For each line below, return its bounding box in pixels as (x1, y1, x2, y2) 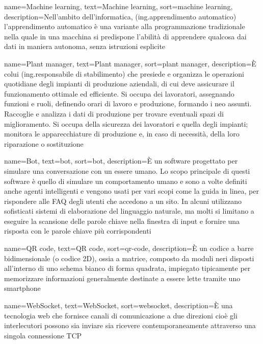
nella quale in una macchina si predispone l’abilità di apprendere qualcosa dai (4, 31, 247, 41)
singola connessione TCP (4, 330, 82, 340)
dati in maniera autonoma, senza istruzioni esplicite (4, 41, 166, 52)
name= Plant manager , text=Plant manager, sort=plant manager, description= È (4, 58, 256, 68)
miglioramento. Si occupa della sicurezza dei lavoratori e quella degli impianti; (4, 118, 248, 129)
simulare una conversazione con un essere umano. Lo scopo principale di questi (4, 165, 250, 176)
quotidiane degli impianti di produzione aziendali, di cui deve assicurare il (4, 78, 234, 89)
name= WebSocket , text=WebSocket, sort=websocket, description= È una (4, 300, 233, 311)
